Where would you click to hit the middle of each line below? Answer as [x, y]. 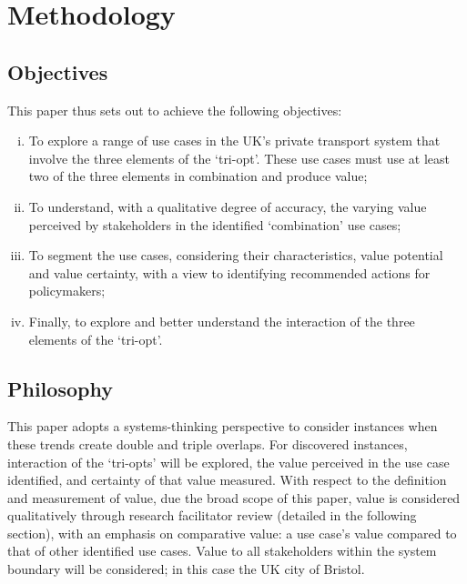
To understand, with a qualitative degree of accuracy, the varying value [228, 206]
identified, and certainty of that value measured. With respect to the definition [227, 480]
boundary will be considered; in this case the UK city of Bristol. [186, 569]
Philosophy [60, 388]
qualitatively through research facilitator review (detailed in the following [212, 515]
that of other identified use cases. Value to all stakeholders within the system [222, 551]
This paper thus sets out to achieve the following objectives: [175, 110]
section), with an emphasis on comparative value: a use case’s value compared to [232, 533]
